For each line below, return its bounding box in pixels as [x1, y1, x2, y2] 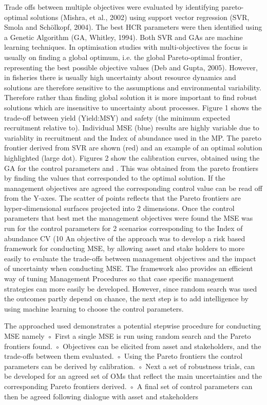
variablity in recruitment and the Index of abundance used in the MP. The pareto [4, 132, 261, 143]
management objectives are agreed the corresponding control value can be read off [4, 182, 262, 193]
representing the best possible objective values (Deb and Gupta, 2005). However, [4, 62, 258, 72]
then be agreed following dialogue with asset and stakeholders [4, 391, 198, 401]
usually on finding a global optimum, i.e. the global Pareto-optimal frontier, [4, 51, 242, 62]
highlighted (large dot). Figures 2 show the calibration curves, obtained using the [4, 152, 260, 163]
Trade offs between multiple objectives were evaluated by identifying [4, 2, 219, 12]
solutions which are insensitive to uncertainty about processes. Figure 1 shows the [4, 102, 262, 112]
